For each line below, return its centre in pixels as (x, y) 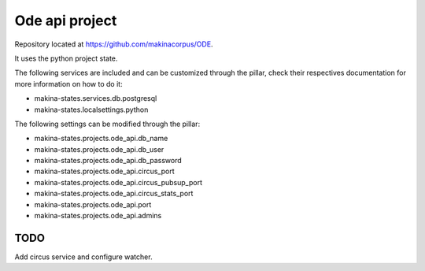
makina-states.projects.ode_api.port (93, 204)
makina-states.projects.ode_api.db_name (101, 139)
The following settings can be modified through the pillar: (107, 124)
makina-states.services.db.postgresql (96, 98)
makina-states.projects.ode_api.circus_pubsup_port (118, 182)
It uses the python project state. (66, 58)
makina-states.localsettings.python (91, 110)
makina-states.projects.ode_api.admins (98, 216)
